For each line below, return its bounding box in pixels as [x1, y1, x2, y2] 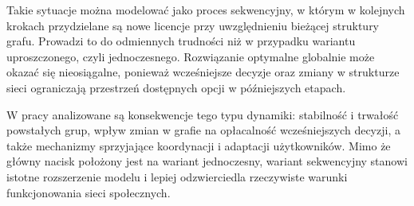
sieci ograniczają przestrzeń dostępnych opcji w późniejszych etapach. [6, 79, 346, 95]
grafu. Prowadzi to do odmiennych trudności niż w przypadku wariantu [6, 33, 356, 49]
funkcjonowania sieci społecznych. [6, 184, 171, 200]
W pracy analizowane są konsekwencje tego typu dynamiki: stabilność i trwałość [6, 106, 399, 122]
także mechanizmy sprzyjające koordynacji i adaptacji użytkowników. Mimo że [6, 137, 391, 154]
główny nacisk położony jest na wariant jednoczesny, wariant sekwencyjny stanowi [6, 153, 408, 169]
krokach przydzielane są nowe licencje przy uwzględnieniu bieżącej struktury [6, 17, 380, 33]
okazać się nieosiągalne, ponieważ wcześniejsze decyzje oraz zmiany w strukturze [6, 64, 400, 80]
